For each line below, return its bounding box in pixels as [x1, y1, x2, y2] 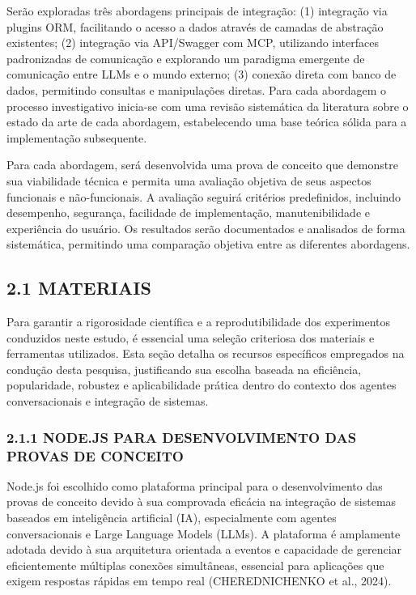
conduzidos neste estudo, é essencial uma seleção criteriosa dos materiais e [6, 329, 375, 346]
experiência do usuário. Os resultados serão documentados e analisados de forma [6, 219, 405, 236]
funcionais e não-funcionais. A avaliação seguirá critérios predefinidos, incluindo [6, 188, 401, 205]
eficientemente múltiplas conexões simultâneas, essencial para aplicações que [6, 556, 384, 573]
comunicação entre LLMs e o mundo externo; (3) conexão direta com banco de [6, 66, 397, 83]
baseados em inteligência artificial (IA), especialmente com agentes [6, 509, 337, 525]
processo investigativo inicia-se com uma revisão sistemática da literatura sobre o [6, 97, 409, 114]
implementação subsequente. [6, 129, 147, 146]
